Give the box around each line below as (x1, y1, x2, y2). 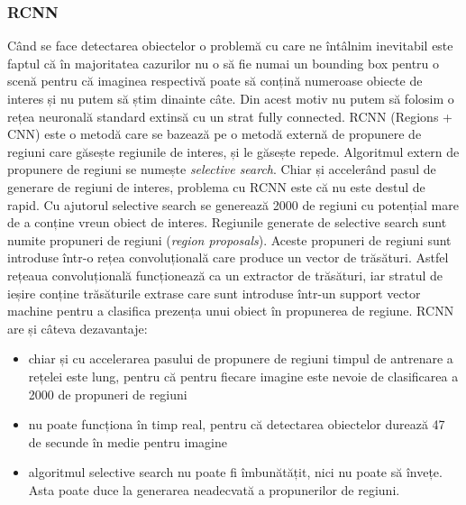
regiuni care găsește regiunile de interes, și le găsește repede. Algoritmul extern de (7, 142, 460, 161)
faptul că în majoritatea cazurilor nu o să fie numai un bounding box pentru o (7, 53, 440, 72)
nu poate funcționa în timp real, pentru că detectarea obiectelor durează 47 (28, 415, 445, 434)
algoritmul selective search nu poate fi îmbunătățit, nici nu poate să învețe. (28, 463, 443, 482)
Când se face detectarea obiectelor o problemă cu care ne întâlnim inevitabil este (7, 36, 453, 55)
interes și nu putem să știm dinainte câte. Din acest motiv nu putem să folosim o (7, 89, 454, 107)
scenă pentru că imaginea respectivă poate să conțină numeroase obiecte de (7, 71, 423, 90)
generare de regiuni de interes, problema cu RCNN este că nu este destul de (7, 177, 425, 196)
